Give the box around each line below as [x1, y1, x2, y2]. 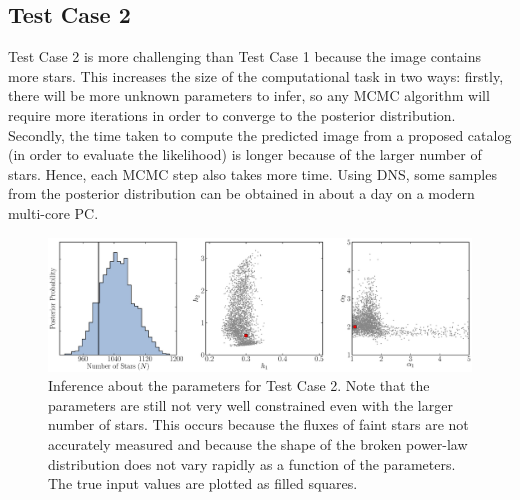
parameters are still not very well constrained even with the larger [48, 394, 453, 415]
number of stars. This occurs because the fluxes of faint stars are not [48, 414, 469, 435]
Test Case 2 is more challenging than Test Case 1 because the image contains [8, 46, 481, 67]
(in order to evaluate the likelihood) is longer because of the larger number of [8, 144, 482, 165]
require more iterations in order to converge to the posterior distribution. [8, 104, 456, 125]
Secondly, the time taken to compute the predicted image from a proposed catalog [8, 124, 512, 145]
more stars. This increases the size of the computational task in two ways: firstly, [8, 65, 504, 86]
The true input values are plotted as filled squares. [48, 473, 358, 494]
